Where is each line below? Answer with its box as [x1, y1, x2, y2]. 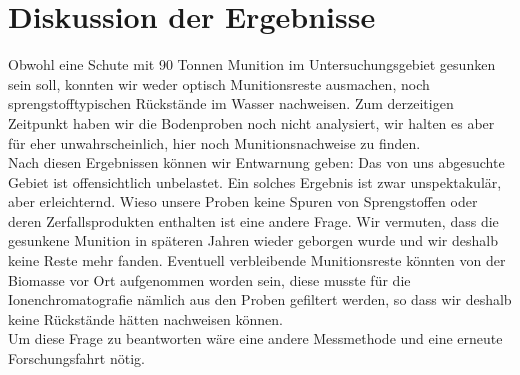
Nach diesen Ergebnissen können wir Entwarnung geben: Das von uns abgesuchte [8, 152, 505, 173]
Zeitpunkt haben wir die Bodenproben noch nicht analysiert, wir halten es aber [8, 112, 495, 133]
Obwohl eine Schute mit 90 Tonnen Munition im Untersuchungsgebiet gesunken [8, 54, 496, 75]
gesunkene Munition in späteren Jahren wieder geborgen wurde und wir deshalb [8, 230, 498, 251]
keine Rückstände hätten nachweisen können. [8, 308, 283, 329]
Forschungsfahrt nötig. [8, 348, 145, 369]
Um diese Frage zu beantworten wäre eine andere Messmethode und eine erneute [8, 328, 503, 349]
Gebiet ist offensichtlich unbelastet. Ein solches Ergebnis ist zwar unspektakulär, [8, 171, 502, 192]
